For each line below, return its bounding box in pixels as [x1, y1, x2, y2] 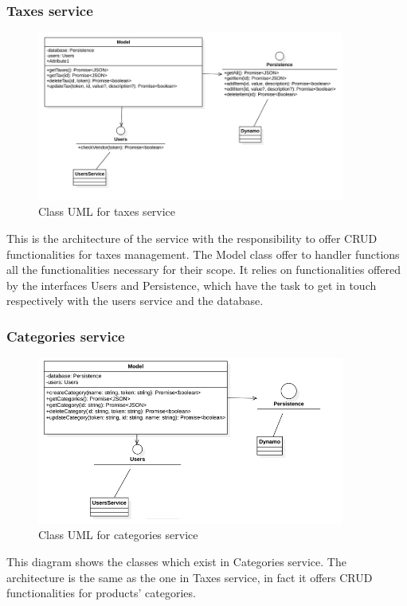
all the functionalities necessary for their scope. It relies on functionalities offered [6, 261, 401, 278]
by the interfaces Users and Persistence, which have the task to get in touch [6, 276, 377, 293]
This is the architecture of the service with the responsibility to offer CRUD [6, 229, 378, 246]
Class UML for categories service [38, 526, 198, 543]
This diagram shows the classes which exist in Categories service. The [6, 553, 346, 570]
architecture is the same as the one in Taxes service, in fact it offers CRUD [6, 569, 373, 585]
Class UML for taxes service [38, 203, 176, 220]
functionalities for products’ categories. [6, 584, 196, 601]
